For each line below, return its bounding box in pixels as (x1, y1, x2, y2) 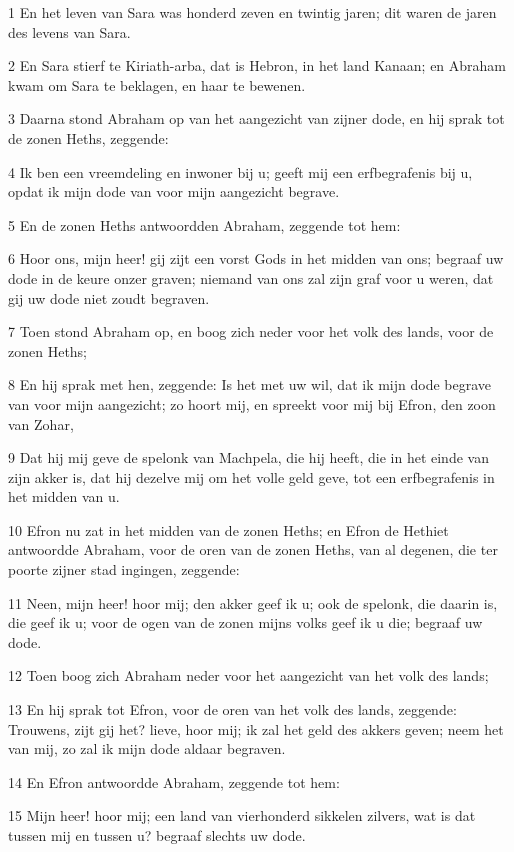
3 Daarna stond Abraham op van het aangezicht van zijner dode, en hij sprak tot (8, 108, 505, 129)
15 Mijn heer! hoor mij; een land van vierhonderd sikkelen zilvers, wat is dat (8, 805, 476, 826)
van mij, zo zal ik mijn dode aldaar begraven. (8, 738, 286, 759)
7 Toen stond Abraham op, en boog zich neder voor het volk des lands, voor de (8, 321, 494, 342)
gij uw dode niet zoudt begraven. (8, 287, 210, 308)
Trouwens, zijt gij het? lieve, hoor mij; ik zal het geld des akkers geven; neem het (8, 718, 504, 739)
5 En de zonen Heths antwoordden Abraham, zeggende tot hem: (8, 214, 401, 235)
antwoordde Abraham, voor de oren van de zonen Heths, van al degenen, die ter (8, 539, 498, 560)
